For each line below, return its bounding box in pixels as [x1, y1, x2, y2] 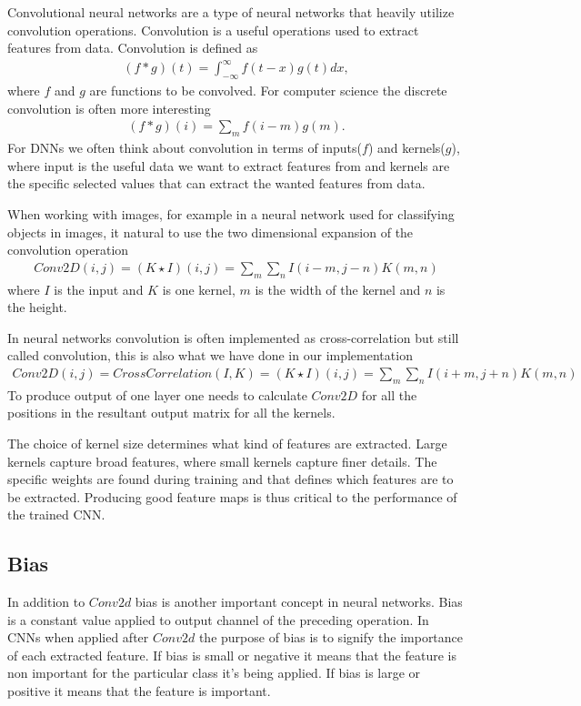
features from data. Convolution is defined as [7, 38, 258, 57]
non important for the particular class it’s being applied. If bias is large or [7, 663, 421, 682]
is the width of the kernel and [255, 279, 421, 298]
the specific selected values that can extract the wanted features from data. [7, 174, 426, 193]
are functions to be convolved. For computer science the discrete [89, 81, 447, 100]
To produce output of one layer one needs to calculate [7, 385, 307, 404]
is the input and [54, 279, 144, 298]
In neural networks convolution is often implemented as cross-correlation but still [7, 328, 459, 347]
